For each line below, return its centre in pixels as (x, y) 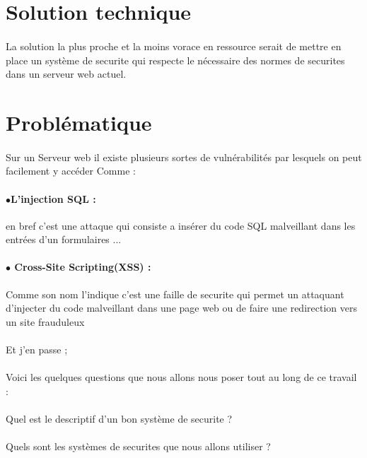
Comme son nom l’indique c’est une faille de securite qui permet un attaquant (175, 294)
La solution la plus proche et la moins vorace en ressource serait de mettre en (174, 46)
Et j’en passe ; (37, 350)
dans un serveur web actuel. (66, 74)
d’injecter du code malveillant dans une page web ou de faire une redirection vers (181, 308)
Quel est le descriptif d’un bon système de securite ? (119, 419)
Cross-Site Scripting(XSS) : (83, 267)
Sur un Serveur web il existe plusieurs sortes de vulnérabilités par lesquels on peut (184, 157)
